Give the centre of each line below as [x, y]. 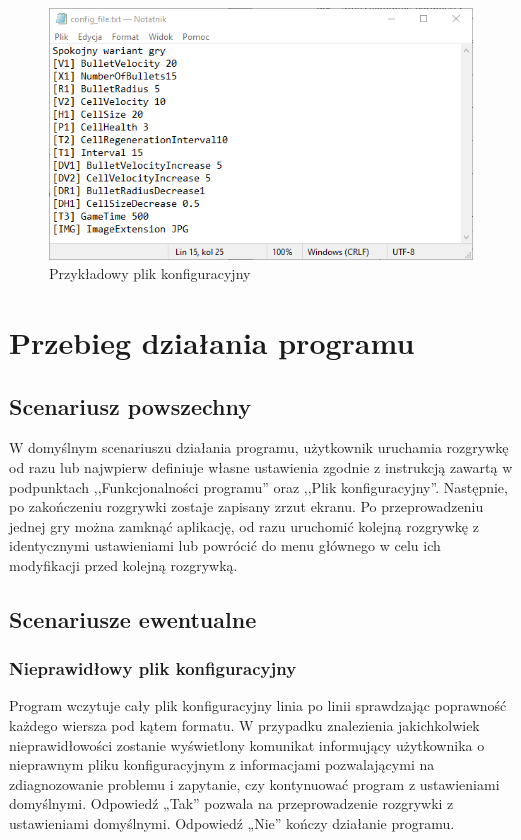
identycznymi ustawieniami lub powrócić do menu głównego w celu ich [225, 545]
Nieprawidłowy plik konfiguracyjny [153, 668]
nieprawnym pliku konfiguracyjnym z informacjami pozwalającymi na [222, 764]
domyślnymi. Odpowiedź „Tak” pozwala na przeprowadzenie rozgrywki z [231, 803]
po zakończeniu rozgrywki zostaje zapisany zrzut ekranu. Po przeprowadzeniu [246, 506]
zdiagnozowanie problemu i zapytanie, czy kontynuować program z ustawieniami [254, 783]
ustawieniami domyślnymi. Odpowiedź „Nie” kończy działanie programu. [232, 823]
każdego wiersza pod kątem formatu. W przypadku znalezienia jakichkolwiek [244, 725]
